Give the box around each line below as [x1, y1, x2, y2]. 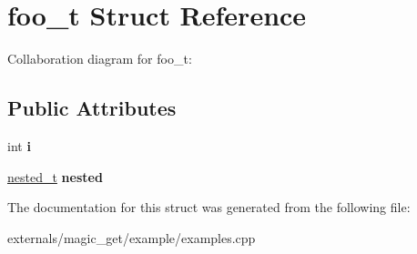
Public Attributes [7, 94, 177, 122]
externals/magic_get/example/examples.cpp [7, 228, 256, 247]
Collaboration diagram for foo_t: [7, 49, 192, 68]
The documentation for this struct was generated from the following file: [7, 198, 411, 217]
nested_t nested [7, 167, 103, 186]
